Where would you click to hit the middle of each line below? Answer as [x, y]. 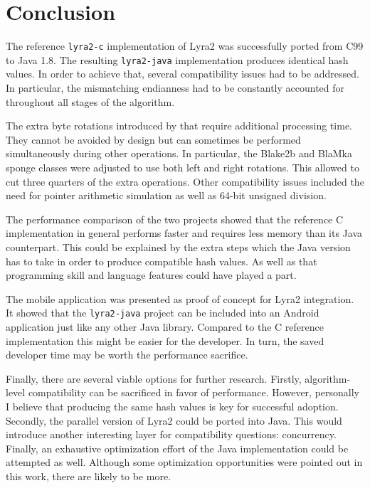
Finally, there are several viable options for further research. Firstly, [154, 378]
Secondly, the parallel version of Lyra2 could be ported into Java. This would [174, 420]
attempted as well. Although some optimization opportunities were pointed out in [184, 462]
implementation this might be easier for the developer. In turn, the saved [165, 340]
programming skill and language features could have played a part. [151, 275]
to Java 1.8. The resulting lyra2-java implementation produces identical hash [177, 59]
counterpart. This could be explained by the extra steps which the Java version [178, 246]
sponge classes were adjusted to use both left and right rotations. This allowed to [183, 167]
